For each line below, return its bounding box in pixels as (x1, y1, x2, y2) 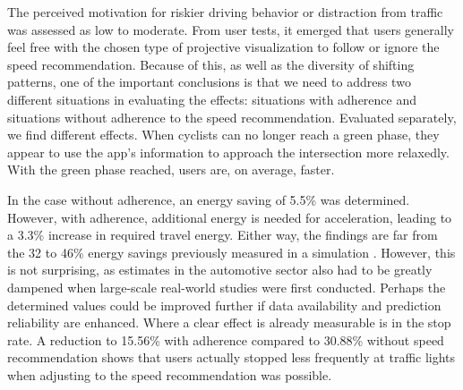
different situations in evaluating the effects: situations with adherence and (7, 89, 417, 108)
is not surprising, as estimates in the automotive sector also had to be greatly (7, 260, 433, 279)
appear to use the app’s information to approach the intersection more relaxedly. (7, 142, 450, 161)
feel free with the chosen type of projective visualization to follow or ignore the (7, 38, 440, 56)
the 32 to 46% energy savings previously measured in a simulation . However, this (7, 242, 456, 261)
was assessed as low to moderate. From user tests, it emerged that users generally (7, 20, 454, 38)
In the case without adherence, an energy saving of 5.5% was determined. (7, 190, 410, 208)
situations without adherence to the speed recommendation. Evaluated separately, (7, 107, 457, 126)
